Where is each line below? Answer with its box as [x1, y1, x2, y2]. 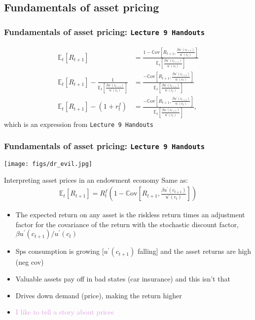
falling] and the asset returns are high [137, 246, 252, 256]
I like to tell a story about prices [15, 307, 114, 317]
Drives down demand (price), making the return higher [15, 290, 182, 300]
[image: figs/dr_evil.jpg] [4, 160, 92, 167]
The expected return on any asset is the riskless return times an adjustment [15, 209, 245, 220]
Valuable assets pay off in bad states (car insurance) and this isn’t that [15, 274, 230, 284]
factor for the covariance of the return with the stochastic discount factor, [15, 219, 239, 229]
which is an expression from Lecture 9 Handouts [4, 119, 153, 129]
